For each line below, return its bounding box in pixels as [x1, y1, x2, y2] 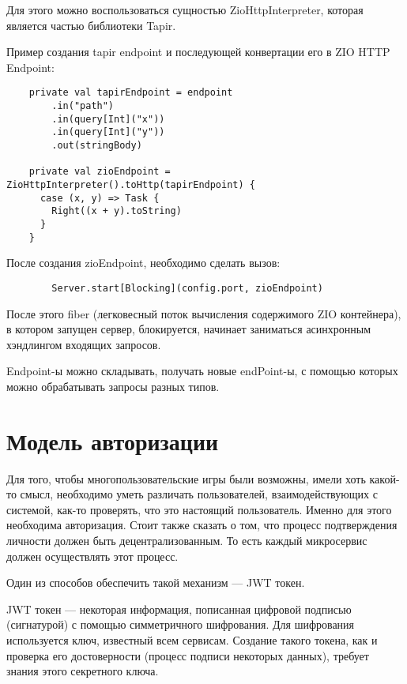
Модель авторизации [6, 424, 219, 457]
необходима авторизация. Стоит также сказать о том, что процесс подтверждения [6, 517, 398, 533]
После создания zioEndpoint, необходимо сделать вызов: [6, 254, 281, 271]
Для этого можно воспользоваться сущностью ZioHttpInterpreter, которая [6, 2, 364, 17]
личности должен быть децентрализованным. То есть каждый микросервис [6, 532, 367, 548]
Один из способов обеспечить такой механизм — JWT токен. [6, 574, 305, 591]
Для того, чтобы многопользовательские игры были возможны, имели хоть [6, 470, 366, 487]
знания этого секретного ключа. [6, 663, 159, 679]
